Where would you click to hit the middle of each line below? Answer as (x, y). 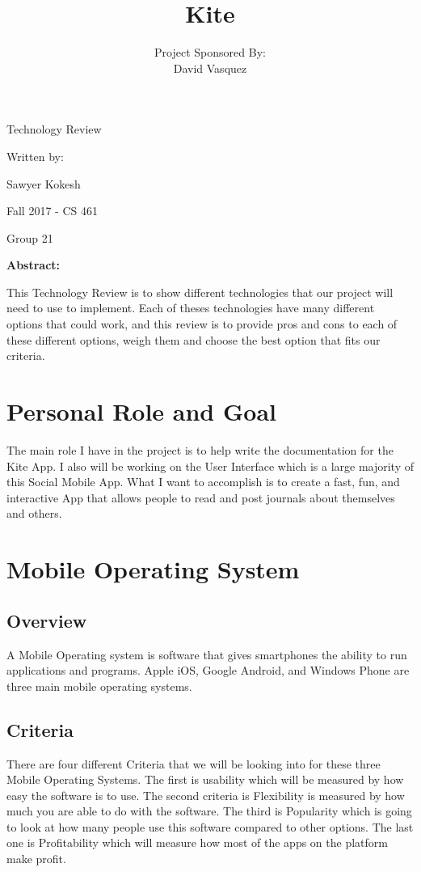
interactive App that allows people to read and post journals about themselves (201, 497)
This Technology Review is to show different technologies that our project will (200, 292)
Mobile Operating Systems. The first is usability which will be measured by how (205, 779)
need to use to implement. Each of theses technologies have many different (191, 308)
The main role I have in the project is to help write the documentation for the (200, 449)
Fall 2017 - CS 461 (52, 211)
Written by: (35, 156)
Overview (47, 620)
